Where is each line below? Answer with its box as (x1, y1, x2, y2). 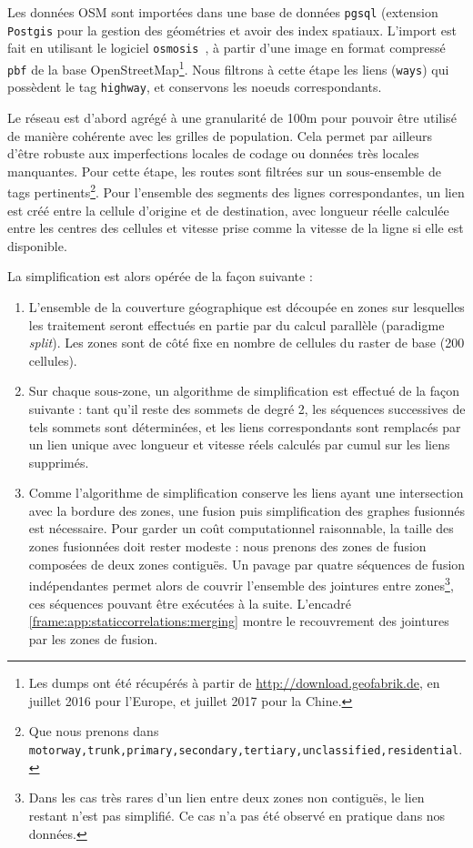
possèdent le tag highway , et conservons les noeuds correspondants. (7, 77, 382, 96)
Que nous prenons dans (28, 722, 159, 741)
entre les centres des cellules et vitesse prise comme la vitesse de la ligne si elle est (7, 218, 464, 237)
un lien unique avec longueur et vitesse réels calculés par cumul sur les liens (28, 435, 450, 454)
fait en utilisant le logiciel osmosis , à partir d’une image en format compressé (7, 38, 446, 57)
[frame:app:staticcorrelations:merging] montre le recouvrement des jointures (28, 611, 449, 631)
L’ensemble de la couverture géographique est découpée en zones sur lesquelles (28, 297, 465, 316)
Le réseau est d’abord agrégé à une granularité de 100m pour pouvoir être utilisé (7, 107, 457, 126)
